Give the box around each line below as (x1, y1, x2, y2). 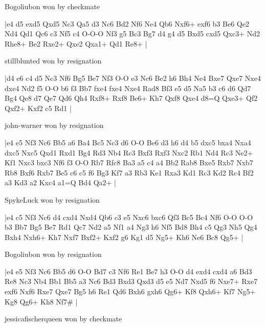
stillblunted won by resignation (5, 55, 102, 66)
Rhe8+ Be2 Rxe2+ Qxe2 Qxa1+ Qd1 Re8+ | (5, 38, 147, 49)
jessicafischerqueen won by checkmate (5, 313, 122, 324)
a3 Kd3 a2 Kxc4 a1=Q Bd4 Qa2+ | (5, 177, 116, 188)
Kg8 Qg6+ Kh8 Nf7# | (5, 296, 78, 307)
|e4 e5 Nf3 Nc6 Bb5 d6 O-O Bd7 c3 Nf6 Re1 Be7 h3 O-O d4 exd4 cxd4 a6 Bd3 (5, 266, 252, 276)
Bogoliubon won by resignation (5, 249, 102, 259)
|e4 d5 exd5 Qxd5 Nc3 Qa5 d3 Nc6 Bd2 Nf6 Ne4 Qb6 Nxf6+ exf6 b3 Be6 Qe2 (5, 18, 249, 29)
